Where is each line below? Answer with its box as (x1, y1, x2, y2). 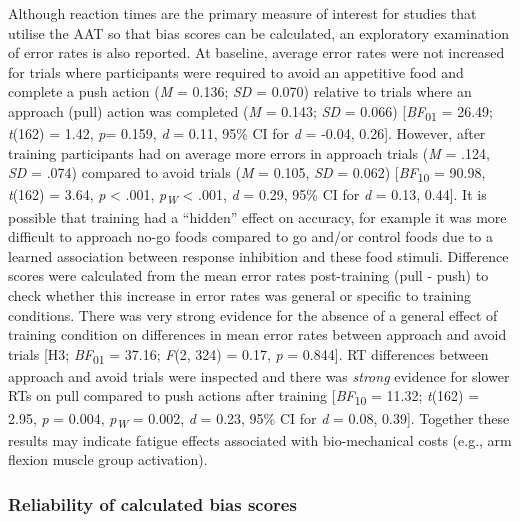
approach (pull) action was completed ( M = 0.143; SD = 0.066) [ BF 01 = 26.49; (8, 100, 493, 124)
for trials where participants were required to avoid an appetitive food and (8, 61, 464, 82)
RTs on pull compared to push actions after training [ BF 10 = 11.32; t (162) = (8, 385, 480, 409)
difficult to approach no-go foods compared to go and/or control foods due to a (8, 226, 493, 247)
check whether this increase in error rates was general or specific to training (8, 284, 472, 305)
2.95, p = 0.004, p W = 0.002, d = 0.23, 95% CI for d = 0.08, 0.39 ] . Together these (8, 407, 510, 431)
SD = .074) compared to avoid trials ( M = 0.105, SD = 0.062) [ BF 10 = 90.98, (8, 162, 486, 186)
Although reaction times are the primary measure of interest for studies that (8, 3, 477, 23)
